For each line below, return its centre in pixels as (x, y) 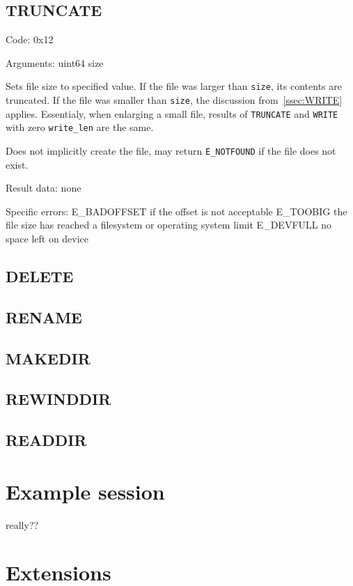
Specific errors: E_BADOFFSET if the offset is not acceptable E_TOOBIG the (176, 211)
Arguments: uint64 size (55, 62)
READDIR (46, 440)
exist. (17, 164)
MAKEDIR (48, 358)
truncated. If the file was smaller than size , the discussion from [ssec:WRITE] (174, 100)
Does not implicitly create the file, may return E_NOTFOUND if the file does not (171, 151)
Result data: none (44, 188)
